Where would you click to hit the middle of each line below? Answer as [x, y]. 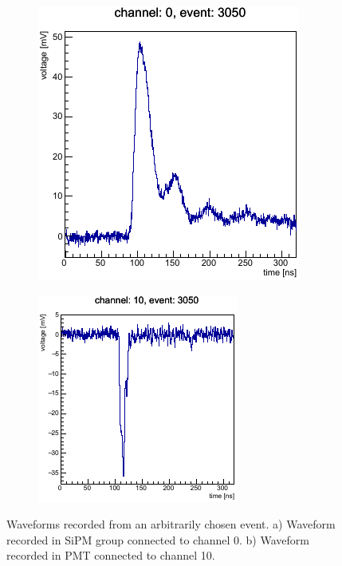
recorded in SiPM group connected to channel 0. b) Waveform [158, 539]
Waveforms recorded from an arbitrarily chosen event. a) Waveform [171, 524]
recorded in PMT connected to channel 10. [111, 555]
